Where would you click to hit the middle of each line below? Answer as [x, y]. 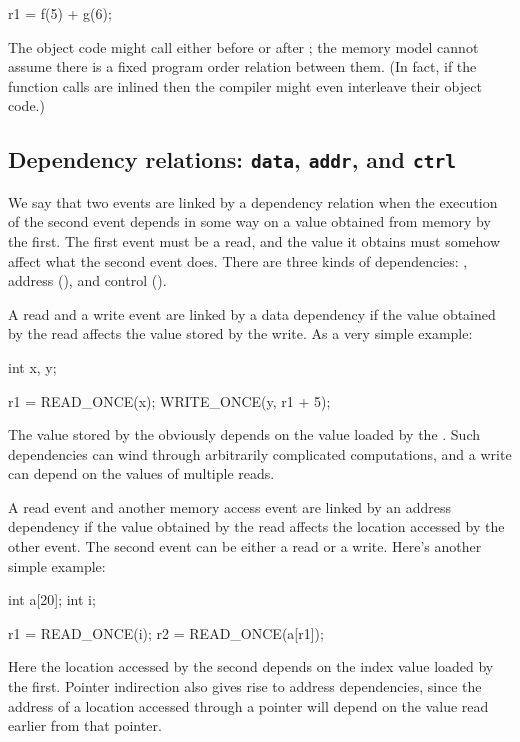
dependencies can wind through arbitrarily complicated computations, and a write [260, 453]
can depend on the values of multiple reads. [141, 473]
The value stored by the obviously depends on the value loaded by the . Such [244, 434]
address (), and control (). [87, 280]
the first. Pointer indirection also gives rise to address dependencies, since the [245, 686]
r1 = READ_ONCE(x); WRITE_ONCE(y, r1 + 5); [169, 400]
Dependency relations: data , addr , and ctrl [232, 159]
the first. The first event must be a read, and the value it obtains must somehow [254, 240]
